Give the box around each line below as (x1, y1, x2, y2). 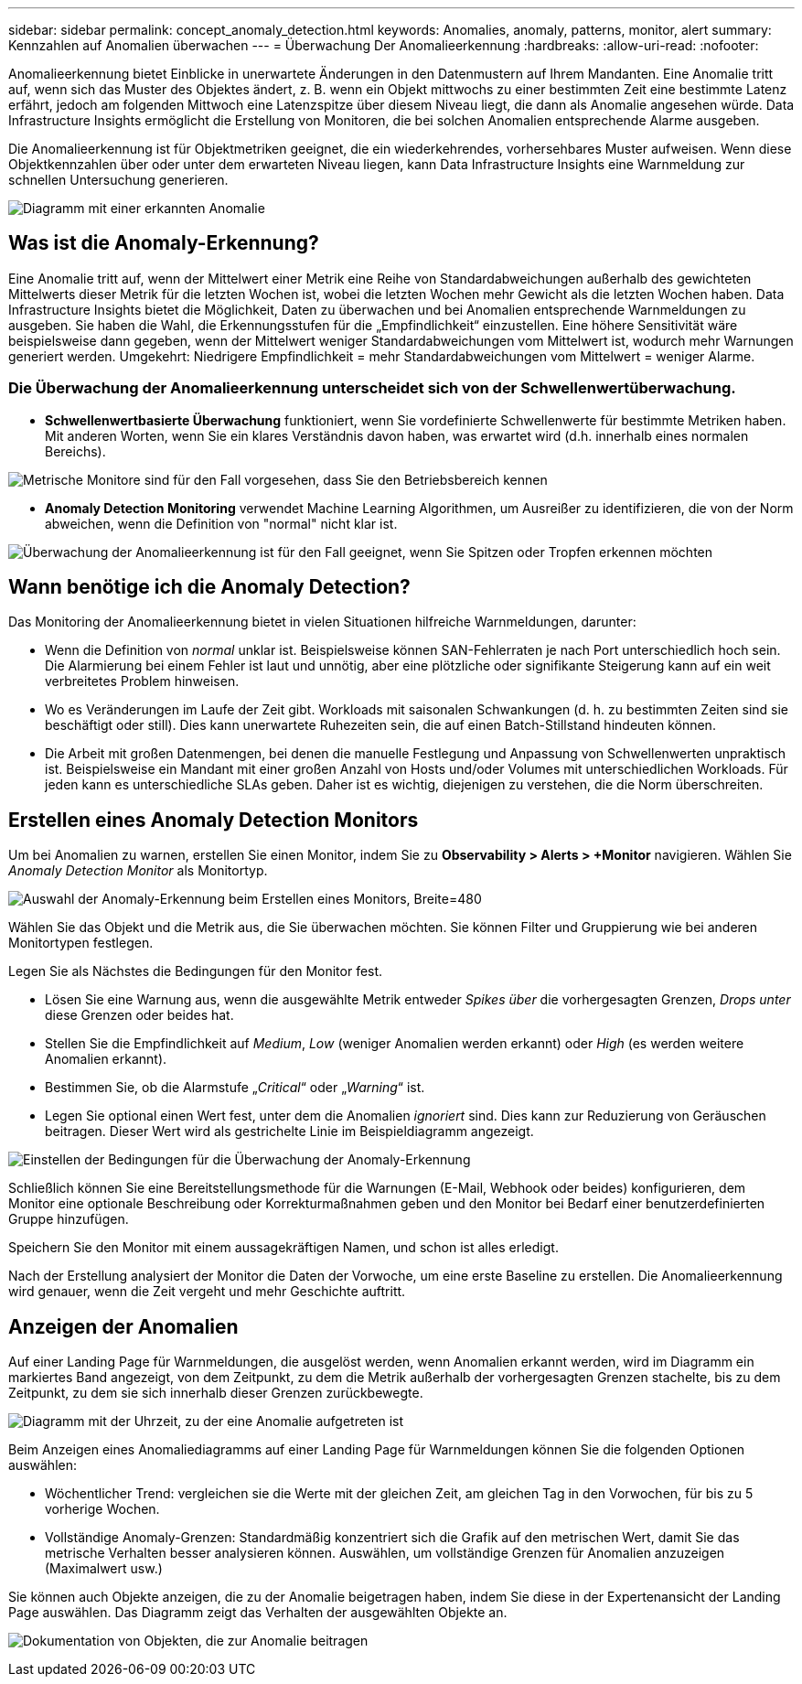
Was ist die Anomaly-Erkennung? (8, 231, 319, 255)
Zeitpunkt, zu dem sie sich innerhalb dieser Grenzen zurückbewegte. (8, 1385, 423, 1401)
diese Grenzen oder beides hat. (45, 1007, 234, 1024)
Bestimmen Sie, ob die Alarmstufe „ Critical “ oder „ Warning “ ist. (45, 1079, 425, 1096)
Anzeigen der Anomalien (8, 1314, 239, 1338)
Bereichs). (45, 443, 106, 459)
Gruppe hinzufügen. (8, 1211, 129, 1228)
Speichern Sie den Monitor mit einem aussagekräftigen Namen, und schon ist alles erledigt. (8, 1239, 559, 1256)
